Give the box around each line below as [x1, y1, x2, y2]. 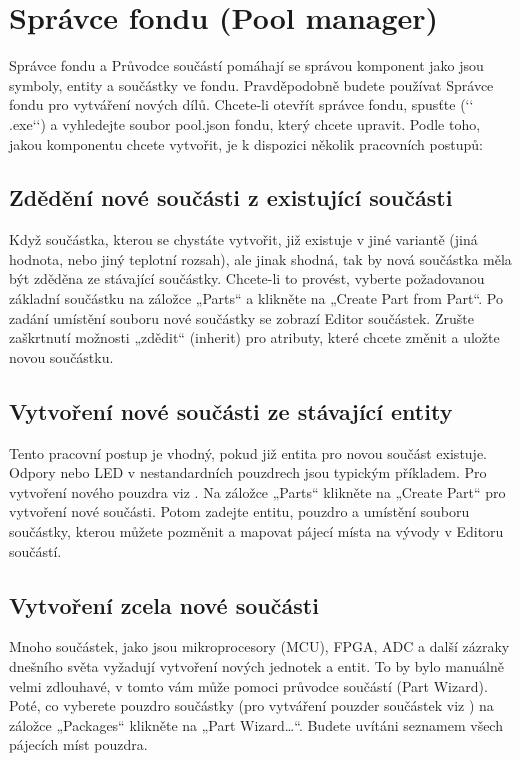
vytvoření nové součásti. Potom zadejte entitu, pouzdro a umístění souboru [9, 501, 470, 522]
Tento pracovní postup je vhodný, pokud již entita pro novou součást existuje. [9, 442, 488, 463]
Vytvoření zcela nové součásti [9, 589, 319, 620]
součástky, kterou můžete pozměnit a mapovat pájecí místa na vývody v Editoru [9, 521, 504, 542]
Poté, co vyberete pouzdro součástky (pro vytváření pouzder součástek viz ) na [9, 695, 494, 716]
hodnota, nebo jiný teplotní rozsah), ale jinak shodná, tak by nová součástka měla [9, 248, 512, 269]
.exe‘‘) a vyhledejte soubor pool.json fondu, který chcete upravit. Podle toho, [9, 113, 481, 134]
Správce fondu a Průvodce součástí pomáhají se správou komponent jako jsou [9, 55, 484, 76]
